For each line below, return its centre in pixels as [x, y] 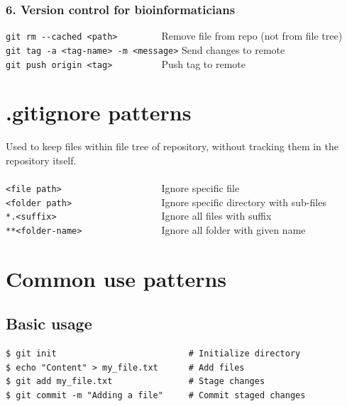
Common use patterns [116, 278]
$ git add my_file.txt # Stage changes [136, 382]
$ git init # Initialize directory [153, 354]
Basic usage [49, 323]
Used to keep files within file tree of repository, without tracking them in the [172, 146]
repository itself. [41, 160]
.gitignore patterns [99, 112]
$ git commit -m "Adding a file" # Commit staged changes [156, 396]
